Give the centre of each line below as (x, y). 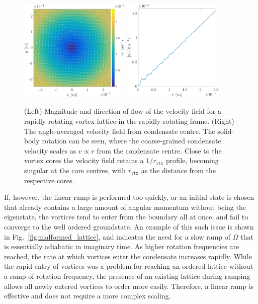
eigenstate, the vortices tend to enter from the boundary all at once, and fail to (126, 217)
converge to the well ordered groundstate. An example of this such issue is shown (129, 226)
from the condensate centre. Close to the (159, 150)
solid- (226, 131)
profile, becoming (192, 160)
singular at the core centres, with (75, 170)
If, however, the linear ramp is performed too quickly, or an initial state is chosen (129, 197)
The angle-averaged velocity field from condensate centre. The (120, 131)
